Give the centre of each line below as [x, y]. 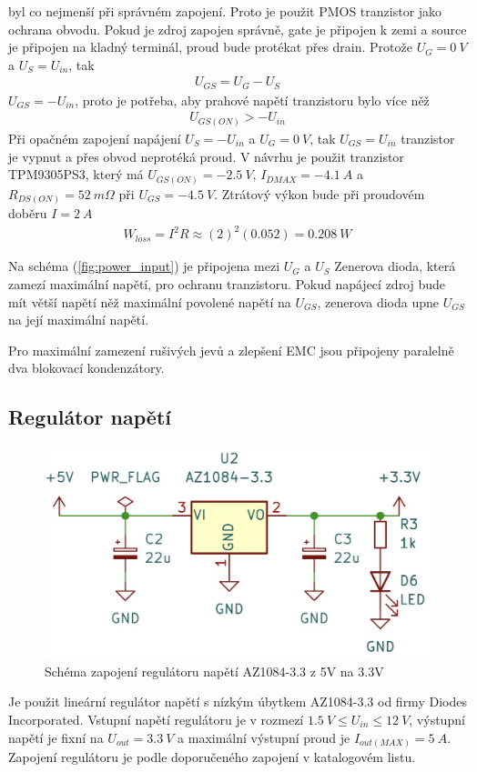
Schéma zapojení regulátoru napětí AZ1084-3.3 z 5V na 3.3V [214, 671]
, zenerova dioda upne [378, 301]
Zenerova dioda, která [395, 266]
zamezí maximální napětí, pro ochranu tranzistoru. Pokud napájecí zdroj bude [227, 283]
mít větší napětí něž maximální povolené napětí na [150, 301]
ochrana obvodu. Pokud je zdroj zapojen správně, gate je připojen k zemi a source [238, 29]
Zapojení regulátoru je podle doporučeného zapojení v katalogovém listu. [212, 757]
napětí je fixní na [56, 737]
